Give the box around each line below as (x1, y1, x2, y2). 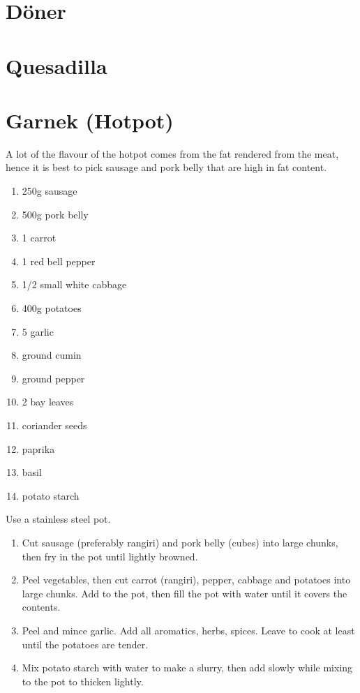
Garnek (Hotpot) (6, 105, 174, 134)
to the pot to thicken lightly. (22, 673, 144, 688)
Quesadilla (6, 51, 107, 80)
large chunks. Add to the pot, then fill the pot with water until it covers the (22, 586, 347, 600)
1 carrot (22, 230, 57, 245)
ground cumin (22, 348, 82, 362)
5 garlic (22, 324, 54, 338)
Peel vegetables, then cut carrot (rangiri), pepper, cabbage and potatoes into (22, 572, 351, 587)
